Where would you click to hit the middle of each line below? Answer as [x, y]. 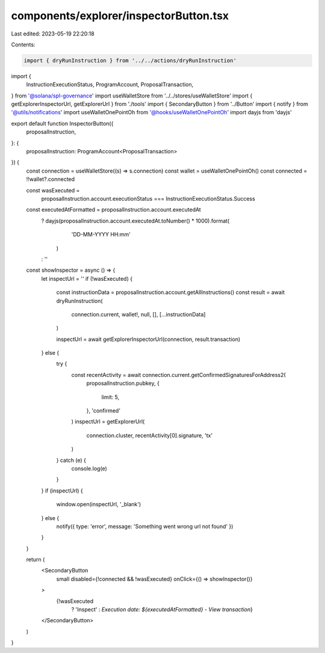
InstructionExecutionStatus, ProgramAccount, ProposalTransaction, [110, 85]
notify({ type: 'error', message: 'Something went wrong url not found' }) [145, 526]
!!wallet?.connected [51, 179]
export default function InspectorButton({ [62, 123]
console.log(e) [89, 468]
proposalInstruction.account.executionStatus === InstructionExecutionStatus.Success [148, 198]
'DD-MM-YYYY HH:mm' [101, 235]
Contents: [23, 44]
